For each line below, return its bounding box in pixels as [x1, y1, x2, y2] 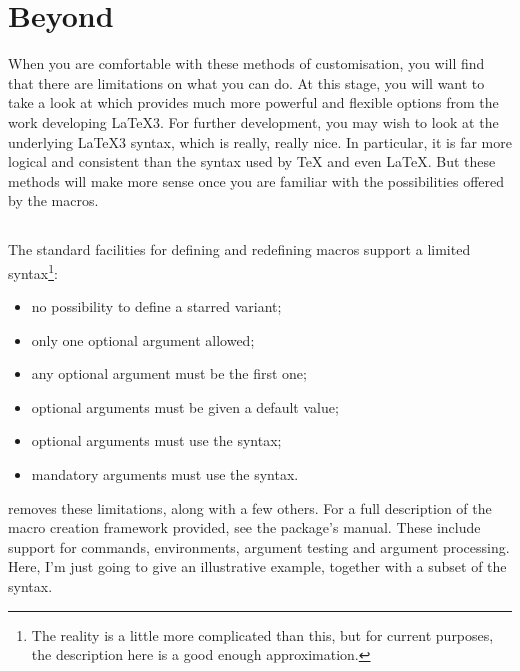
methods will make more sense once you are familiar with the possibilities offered [8, 170, 505, 191]
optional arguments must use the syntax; [31, 430, 282, 451]
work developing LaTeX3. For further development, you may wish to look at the [8, 111, 499, 132]
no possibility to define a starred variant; [31, 296, 282, 317]
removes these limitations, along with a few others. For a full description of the [8, 497, 492, 518]
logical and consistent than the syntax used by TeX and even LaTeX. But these [8, 151, 496, 172]
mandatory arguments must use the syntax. [31, 464, 299, 485]
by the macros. [8, 190, 99, 211]
